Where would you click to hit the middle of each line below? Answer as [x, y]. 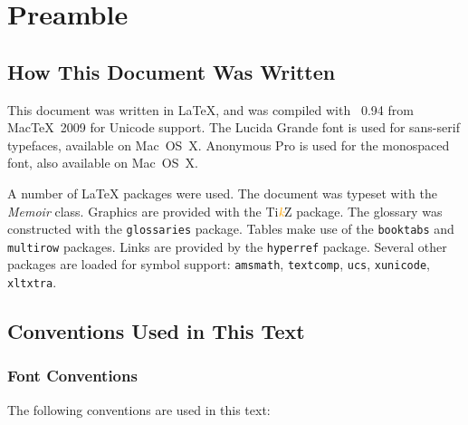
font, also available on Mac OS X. [103, 163]
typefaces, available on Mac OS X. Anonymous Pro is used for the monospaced [229, 145]
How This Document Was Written [172, 71]
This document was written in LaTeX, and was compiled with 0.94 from [210, 109]
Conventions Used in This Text [156, 331]
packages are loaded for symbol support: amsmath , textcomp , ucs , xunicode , [219, 264]
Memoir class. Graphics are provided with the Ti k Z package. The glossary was [225, 211]
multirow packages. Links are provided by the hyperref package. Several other [227, 246]
